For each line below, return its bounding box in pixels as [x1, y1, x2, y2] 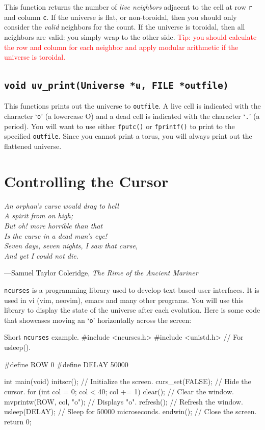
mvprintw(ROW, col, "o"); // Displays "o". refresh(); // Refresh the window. [4, 396, 243, 407]
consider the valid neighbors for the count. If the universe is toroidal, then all [4, 21, 245, 32]
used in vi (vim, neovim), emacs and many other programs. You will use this [4, 294, 244, 305]
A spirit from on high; [4, 210, 73, 221]
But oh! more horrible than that [4, 220, 103, 231]
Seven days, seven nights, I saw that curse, [4, 240, 138, 251]
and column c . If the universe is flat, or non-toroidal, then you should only [4, 11, 237, 22]
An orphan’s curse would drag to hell [4, 200, 119, 211]
